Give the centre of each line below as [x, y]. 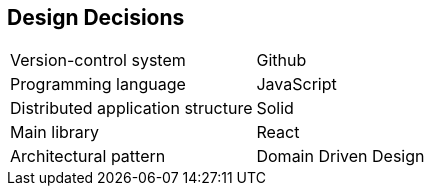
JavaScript [296, 84]
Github [281, 60]
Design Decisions [96, 17]
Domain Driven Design [340, 156]
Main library [55, 132]
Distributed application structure [131, 108]
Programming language [98, 84]
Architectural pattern [88, 156]
